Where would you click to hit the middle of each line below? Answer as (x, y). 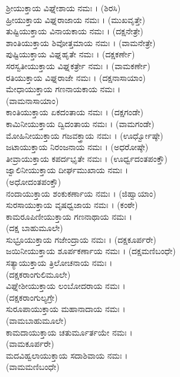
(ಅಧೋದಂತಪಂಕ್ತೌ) (34, 181)
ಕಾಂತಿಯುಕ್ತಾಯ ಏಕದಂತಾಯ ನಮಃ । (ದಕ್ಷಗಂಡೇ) (75, 112)
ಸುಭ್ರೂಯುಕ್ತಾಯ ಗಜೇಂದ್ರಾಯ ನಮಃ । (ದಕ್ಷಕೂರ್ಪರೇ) (81, 239)
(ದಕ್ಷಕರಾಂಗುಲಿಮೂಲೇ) (38, 274)
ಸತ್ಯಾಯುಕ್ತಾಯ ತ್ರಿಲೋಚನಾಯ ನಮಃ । (59, 263)
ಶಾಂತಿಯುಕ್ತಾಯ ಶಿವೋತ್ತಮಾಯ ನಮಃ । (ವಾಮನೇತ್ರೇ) (81, 42)
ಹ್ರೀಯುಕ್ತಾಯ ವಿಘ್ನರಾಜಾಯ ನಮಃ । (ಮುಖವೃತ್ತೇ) (76, 19)
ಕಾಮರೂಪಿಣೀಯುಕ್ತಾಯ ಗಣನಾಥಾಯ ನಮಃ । (69, 216)
